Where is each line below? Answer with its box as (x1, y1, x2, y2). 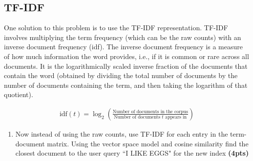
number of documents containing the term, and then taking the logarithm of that (4, 80, 248, 90)
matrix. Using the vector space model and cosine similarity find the (47, 138, 249, 148)
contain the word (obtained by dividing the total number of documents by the (4, 70, 238, 80)
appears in (165, 115, 187, 120)
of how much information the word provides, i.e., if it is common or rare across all (4, 51, 249, 61)
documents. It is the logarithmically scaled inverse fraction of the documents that (4, 60, 248, 71)
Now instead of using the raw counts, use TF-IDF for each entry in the (15, 128, 228, 139)
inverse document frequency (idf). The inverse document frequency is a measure (4, 41, 243, 52)
